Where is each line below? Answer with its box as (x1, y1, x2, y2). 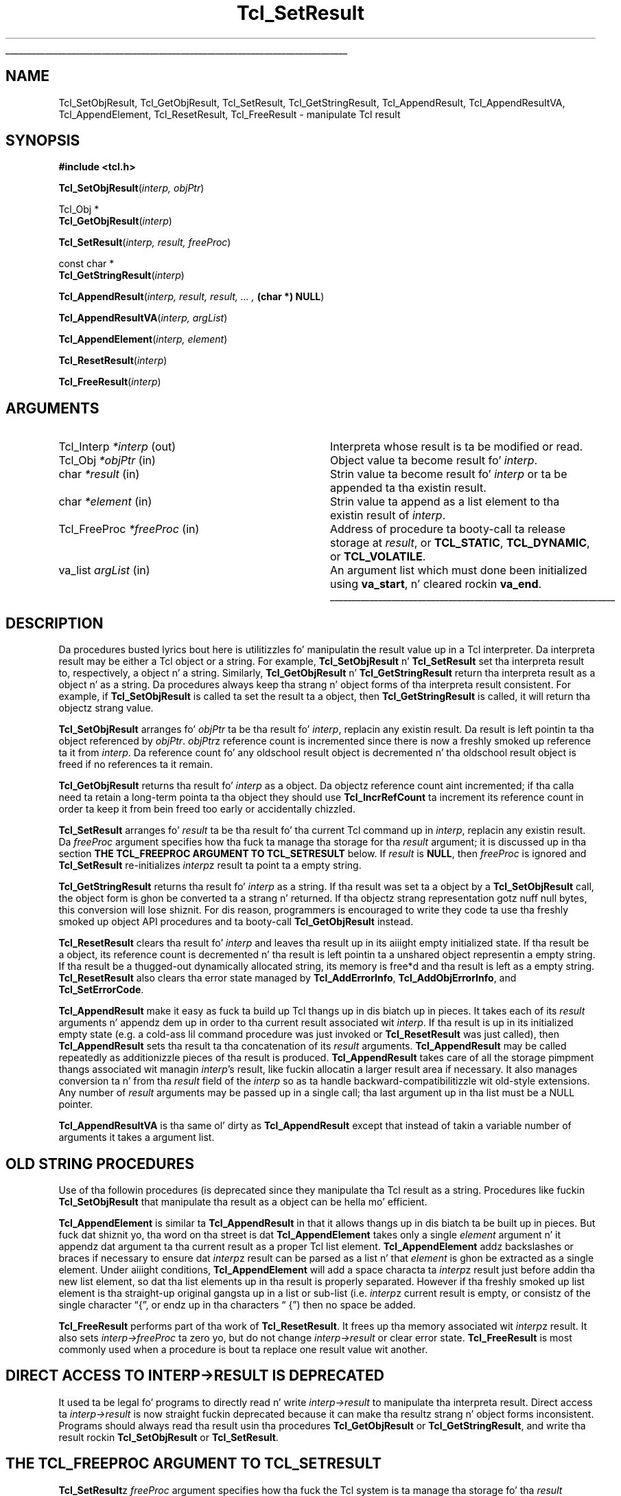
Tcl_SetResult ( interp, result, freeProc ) (58, 236, 231, 249)
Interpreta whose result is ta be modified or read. (329, 440, 583, 454)
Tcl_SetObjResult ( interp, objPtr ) (58, 182, 204, 194)
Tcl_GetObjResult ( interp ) (58, 215, 172, 227)
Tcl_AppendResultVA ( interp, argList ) (58, 312, 228, 324)
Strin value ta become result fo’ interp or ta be (329, 467, 567, 481)
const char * (58, 258, 115, 270)
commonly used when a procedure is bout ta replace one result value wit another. (58, 1343, 428, 1355)
